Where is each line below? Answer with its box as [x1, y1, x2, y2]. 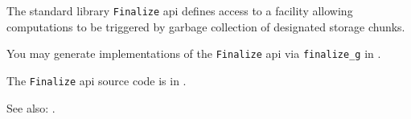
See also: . [6, 99, 55, 116]
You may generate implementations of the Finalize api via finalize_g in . [6, 45, 381, 62]
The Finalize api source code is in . [6, 72, 187, 88]
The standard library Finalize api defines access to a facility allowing [6, 2, 353, 18]
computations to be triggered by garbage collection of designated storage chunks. [6, 18, 405, 35]
